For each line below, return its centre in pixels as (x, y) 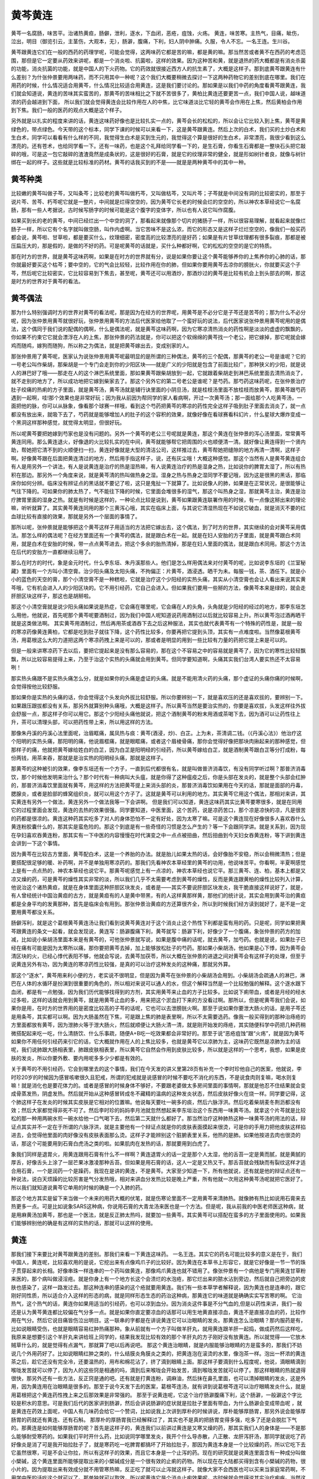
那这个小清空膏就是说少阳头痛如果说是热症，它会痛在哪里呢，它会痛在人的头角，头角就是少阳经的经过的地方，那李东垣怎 (158, 607)
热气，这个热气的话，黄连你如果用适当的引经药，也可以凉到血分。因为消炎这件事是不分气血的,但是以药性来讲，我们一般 (157, 1304)
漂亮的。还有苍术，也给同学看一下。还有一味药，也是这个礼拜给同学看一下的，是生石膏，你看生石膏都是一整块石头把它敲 (158, 146)
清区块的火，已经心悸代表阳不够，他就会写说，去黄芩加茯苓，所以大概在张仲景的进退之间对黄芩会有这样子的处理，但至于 (158, 956)
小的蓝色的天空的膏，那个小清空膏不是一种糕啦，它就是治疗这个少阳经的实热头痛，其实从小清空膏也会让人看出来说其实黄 (158, 579)
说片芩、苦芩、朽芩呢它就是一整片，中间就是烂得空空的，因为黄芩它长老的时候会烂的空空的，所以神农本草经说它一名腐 (156, 202)
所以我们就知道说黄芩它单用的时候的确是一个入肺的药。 (78, 1187)
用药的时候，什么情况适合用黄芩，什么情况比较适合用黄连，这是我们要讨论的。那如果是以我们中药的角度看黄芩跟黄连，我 (158, 85)
